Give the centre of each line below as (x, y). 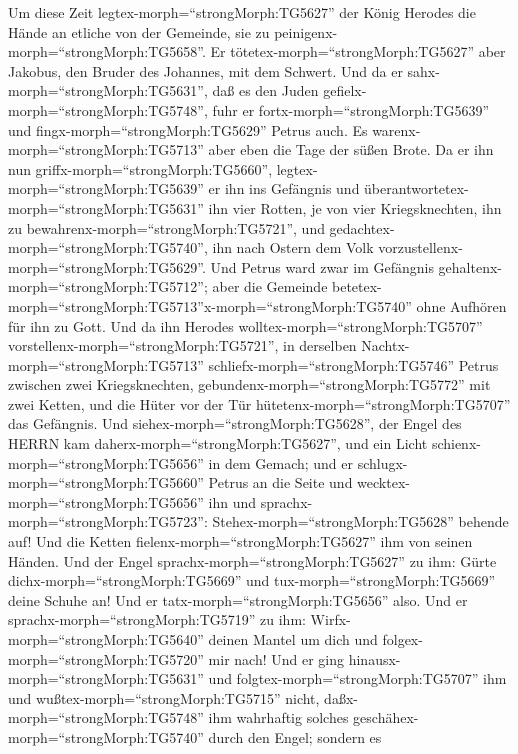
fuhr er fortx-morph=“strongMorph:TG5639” (351, 109)
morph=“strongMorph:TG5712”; (108, 286)
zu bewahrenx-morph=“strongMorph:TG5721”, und (166, 227)
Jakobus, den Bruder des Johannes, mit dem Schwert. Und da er (205, 70)
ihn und (232, 501)
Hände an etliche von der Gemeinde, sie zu (139, 31)
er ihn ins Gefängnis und (284, 188)
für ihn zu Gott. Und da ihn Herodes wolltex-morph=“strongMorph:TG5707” (245, 325)
